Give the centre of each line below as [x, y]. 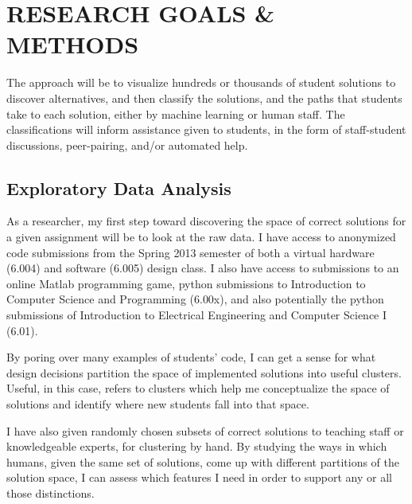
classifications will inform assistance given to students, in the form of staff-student [206, 129]
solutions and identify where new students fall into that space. [158, 404]
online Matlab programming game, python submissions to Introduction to [186, 283]
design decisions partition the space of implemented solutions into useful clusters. [204, 372]
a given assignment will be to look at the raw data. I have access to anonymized [201, 237]
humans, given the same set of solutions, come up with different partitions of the [203, 461]
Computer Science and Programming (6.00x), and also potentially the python [195, 299]
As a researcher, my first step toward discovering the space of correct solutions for [206, 221]
